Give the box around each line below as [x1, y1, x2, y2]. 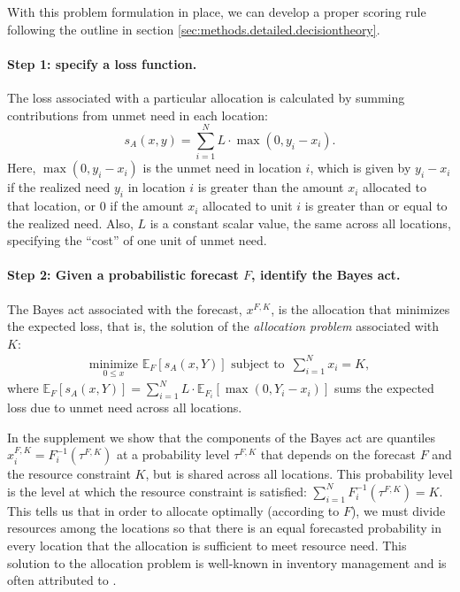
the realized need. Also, [7, 213, 134, 232]
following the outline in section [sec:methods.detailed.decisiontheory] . [7, 19, 380, 38]
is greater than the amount [197, 178, 344, 196]
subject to [231, 358, 285, 371]
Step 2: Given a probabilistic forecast [7, 265, 239, 284]
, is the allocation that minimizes [271, 299, 450, 318]
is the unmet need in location [142, 158, 302, 177]
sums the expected [333, 379, 434, 397]
